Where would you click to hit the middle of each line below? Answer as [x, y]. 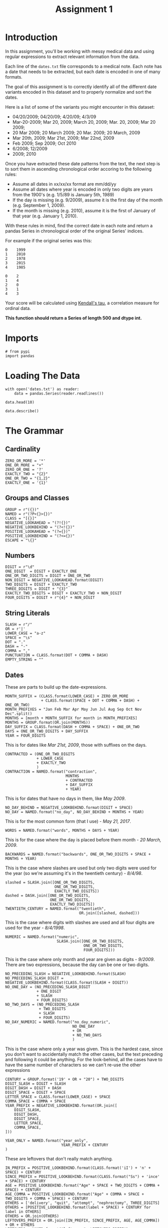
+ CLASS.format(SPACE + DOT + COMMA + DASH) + [90, 701]
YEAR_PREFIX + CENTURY [84, 1145]
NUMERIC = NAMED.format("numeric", [42, 937]
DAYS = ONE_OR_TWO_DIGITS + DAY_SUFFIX [47, 731]
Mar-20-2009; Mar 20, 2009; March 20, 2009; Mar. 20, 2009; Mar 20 [84, 122]
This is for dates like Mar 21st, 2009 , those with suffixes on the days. [76, 745]
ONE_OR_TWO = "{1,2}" [28, 478]
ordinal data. [18, 308]
